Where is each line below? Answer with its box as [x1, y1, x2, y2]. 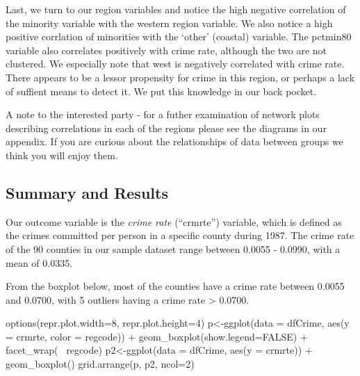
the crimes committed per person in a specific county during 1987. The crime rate [6, 228, 354, 243]
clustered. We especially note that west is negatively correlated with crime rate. [6, 56, 345, 71]
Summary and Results [6, 181, 168, 203]
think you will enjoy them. [6, 147, 118, 162]
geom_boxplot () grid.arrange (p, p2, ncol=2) [6, 357, 195, 371]
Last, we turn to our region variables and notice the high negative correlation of [6, 2, 346, 16]
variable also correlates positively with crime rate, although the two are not [6, 42, 327, 57]
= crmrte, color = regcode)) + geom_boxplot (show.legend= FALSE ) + [6, 329, 308, 343]
